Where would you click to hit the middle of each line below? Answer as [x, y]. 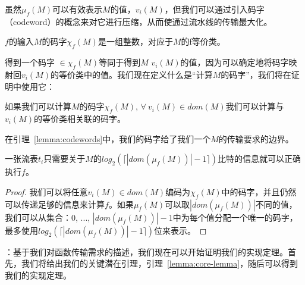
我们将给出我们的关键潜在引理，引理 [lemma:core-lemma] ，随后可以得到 [160, 263]
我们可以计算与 [255, 106]
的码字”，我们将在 [256, 74]
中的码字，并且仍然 [259, 191]
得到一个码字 [30, 62]
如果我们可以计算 [38, 106]
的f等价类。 [203, 41]
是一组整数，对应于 [135, 41]
